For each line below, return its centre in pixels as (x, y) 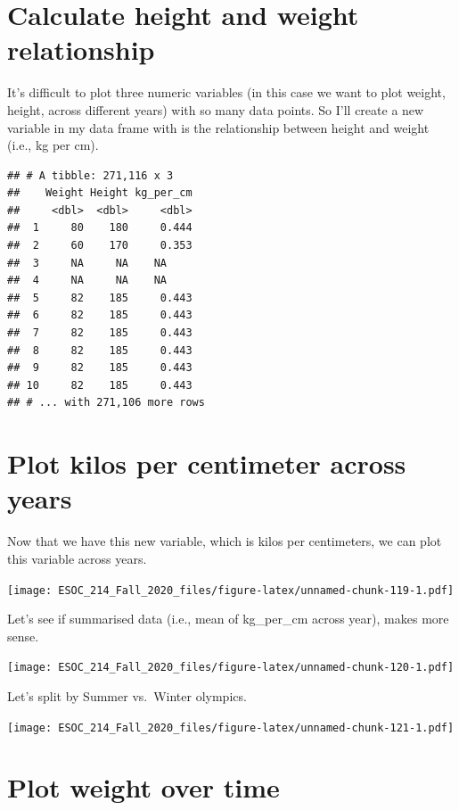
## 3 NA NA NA (87, 263)
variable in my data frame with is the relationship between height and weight (218, 127)
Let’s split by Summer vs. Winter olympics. (127, 696)
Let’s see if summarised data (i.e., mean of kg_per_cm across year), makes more (228, 619)
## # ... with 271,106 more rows (106, 403)
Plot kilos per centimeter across (207, 463)
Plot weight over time (143, 787)
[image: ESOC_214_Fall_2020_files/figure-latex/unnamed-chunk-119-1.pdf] (231, 590)
